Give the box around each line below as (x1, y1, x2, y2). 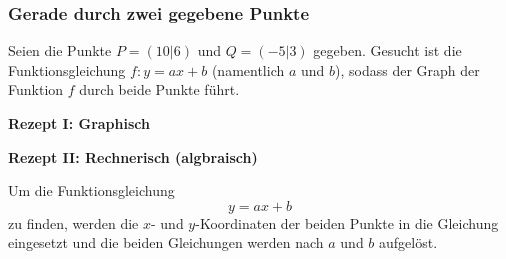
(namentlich (211, 59, 285, 80)
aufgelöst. (379, 232, 438, 253)
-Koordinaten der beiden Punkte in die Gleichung (195, 212, 499, 233)
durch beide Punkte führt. (79, 79, 240, 100)
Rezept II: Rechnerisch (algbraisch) (8, 146, 258, 167)
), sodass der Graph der (335, 59, 480, 80)
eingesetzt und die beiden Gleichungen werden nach (8, 232, 324, 253)
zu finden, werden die (8, 212, 139, 233)
